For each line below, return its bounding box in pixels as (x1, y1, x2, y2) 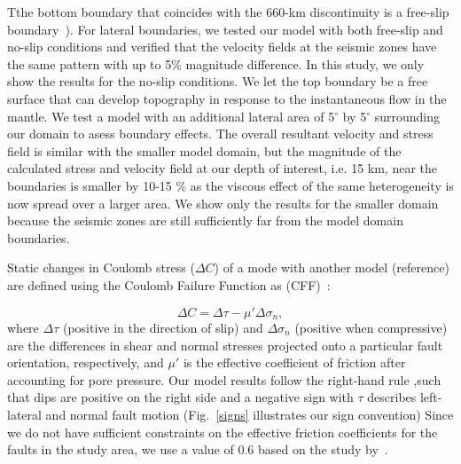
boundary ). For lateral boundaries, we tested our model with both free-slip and (7, 20, 443, 38)
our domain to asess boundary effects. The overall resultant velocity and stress (7, 124, 434, 143)
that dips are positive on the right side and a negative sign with (7, 388, 354, 406)
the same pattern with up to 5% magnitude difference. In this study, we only (7, 54, 425, 73)
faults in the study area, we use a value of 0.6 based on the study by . (7, 440, 388, 459)
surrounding (374, 106, 440, 125)
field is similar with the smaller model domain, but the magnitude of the (7, 141, 402, 160)
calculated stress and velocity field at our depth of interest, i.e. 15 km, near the (7, 159, 438, 177)
